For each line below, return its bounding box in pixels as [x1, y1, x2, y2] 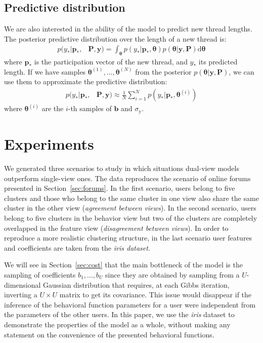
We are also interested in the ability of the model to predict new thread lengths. [4, 23, 252, 34]
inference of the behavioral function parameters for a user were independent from [4, 299, 256, 310]
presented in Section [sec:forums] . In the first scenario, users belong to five [4, 183, 235, 193]
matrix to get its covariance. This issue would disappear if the [59, 289, 252, 300]
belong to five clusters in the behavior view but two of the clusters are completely [4, 213, 257, 223]
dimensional [4, 279, 41, 290]
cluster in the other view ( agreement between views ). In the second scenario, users [4, 202, 256, 213]
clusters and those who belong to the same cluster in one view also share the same [4, 192, 259, 203]
